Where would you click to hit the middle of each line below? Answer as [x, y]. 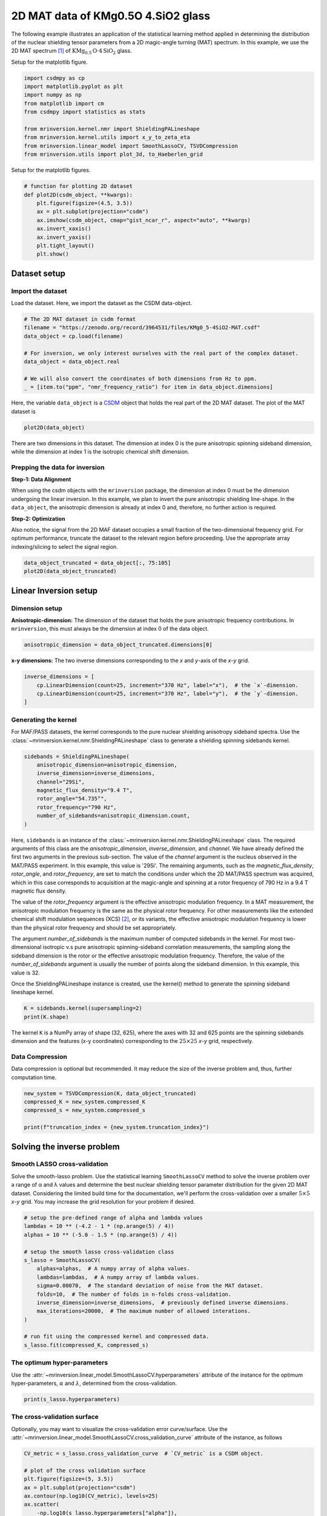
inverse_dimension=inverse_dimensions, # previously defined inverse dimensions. [163, 1303]
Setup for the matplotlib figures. [51, 170]
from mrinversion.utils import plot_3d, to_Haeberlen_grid [113, 154]
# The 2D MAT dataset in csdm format [80, 319]
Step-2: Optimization [38, 518]
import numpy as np [53, 95]
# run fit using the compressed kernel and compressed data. [117, 1337]
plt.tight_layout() [66, 245]
